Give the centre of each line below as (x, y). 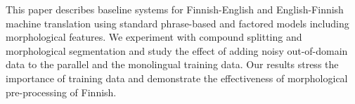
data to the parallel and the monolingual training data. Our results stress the (172, 64)
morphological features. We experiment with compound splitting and (154, 37)
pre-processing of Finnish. (61, 92)
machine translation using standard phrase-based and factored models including (177, 23)
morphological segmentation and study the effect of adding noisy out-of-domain (177, 50)
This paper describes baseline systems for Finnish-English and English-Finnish (175, 9)
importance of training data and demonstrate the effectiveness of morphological (177, 78)
